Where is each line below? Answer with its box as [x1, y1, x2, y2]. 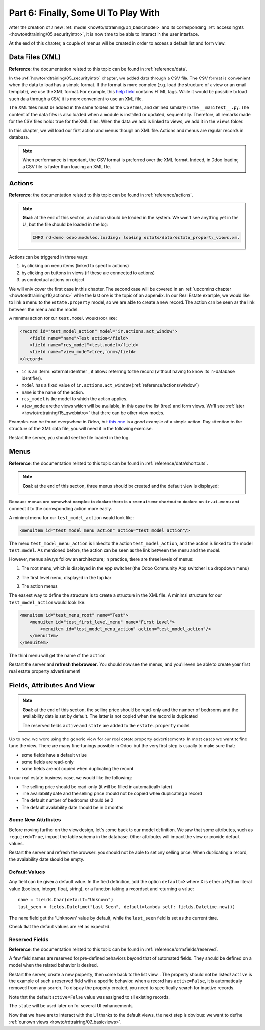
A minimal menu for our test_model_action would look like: [9, 515, 134, 520]
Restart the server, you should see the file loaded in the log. [9, 435, 130, 441]
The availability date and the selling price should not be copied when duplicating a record [21, 791, 202, 796]
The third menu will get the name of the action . [9, 653, 107, 659]
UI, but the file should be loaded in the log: [22, 221, 108, 227]
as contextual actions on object [21, 277, 85, 283]
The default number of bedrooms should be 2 [21, 797, 114, 803]
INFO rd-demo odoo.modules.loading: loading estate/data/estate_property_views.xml [32, 235, 240, 240]
